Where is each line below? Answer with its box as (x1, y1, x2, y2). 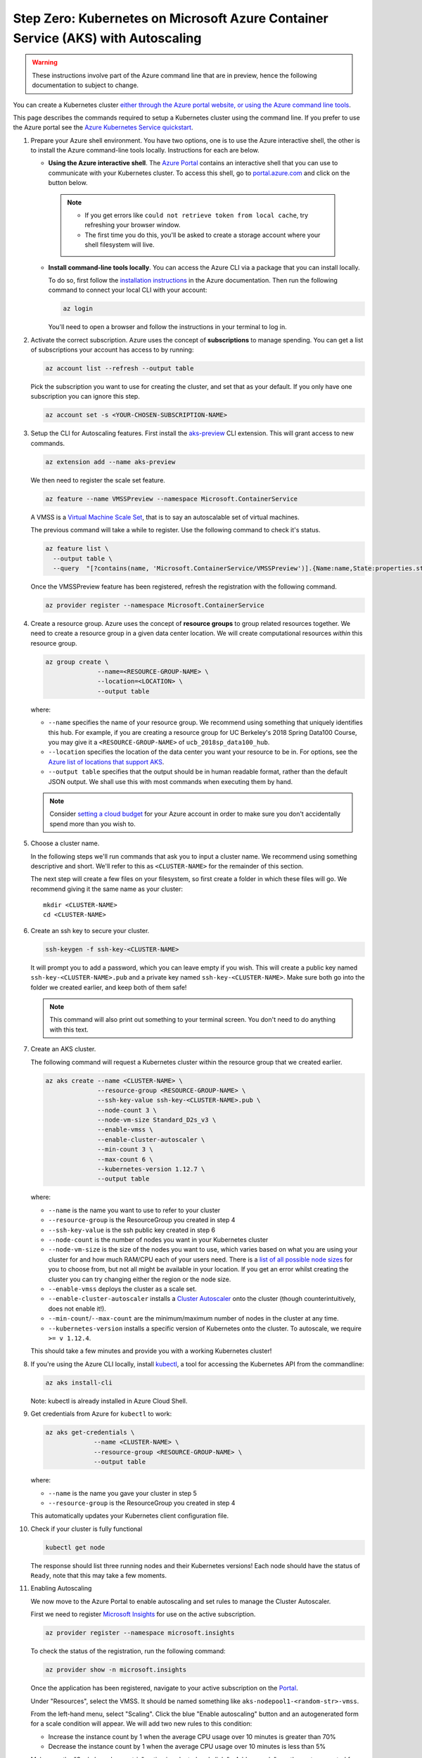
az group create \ (45, 657, 109, 666)
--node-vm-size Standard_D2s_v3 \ (97, 1116, 217, 1124)
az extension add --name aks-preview (45, 458, 176, 466)
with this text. (49, 1025, 89, 1034)
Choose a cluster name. (30, 839, 100, 847)
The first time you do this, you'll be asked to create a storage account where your (84, 231, 321, 239)
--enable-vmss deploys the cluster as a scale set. (48, 1284, 197, 1293)
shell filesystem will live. (84, 240, 155, 249)
